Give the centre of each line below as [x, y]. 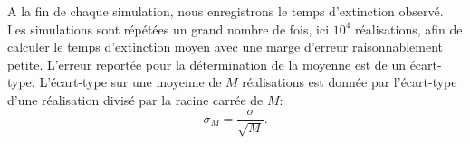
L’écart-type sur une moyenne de [130, 82]
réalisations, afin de [409, 29]
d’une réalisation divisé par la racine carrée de [135, 99]
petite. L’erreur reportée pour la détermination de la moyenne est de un [206, 64]
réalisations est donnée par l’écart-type [350, 82]
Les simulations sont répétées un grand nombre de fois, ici [168, 29]
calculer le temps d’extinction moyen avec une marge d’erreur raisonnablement [225, 47]
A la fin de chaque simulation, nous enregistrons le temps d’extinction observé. [225, 11]
